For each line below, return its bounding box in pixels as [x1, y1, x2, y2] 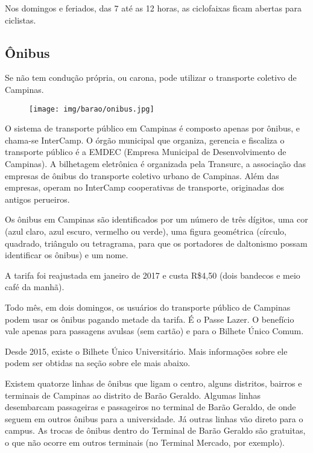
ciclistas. [5, 13, 36, 26]
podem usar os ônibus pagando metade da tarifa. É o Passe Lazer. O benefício [5, 312, 294, 325]
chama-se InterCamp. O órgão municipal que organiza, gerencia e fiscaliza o [5, 133, 285, 146]
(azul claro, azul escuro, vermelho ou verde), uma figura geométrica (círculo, [5, 224, 286, 237]
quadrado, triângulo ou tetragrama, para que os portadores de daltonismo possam [5, 236, 308, 249]
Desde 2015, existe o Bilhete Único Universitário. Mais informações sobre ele [5, 344, 288, 357]
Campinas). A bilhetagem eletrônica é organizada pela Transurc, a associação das [5, 157, 306, 170]
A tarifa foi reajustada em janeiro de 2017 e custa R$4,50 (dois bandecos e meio [5, 268, 300, 281]
